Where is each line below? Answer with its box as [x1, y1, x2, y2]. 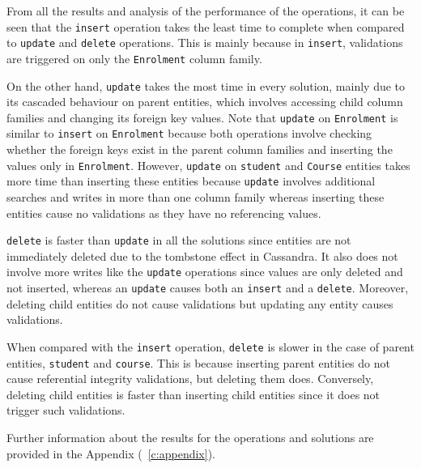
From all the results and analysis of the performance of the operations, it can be [6, 2, 405, 19]
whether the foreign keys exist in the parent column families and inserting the [6, 141, 393, 158]
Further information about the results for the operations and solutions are [6, 429, 374, 446]
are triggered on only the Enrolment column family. [6, 49, 262, 66]
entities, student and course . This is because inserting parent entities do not [6, 354, 390, 371]
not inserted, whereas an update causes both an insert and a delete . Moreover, [6, 279, 409, 296]
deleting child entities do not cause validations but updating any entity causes [6, 295, 393, 312]
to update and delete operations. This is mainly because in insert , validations [6, 34, 403, 51]
